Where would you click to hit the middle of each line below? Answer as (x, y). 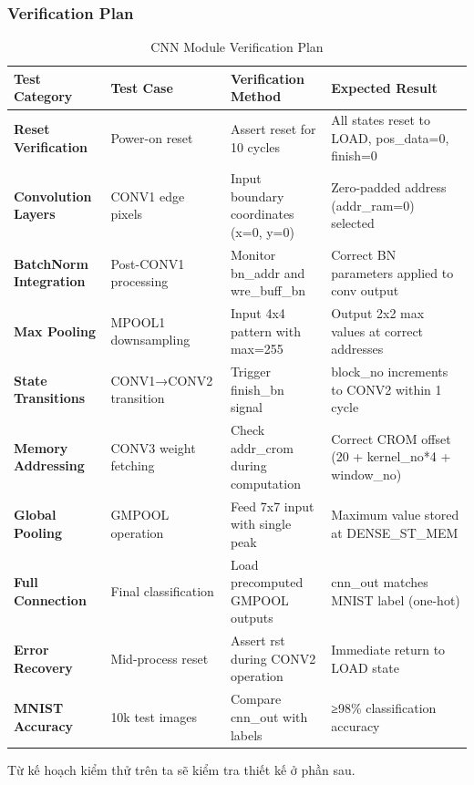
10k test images (154, 716)
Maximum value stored (395, 515)
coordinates (262, 214)
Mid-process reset (160, 658)
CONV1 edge (148, 196)
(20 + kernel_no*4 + (391, 456)
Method (256, 96)
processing (139, 281)
